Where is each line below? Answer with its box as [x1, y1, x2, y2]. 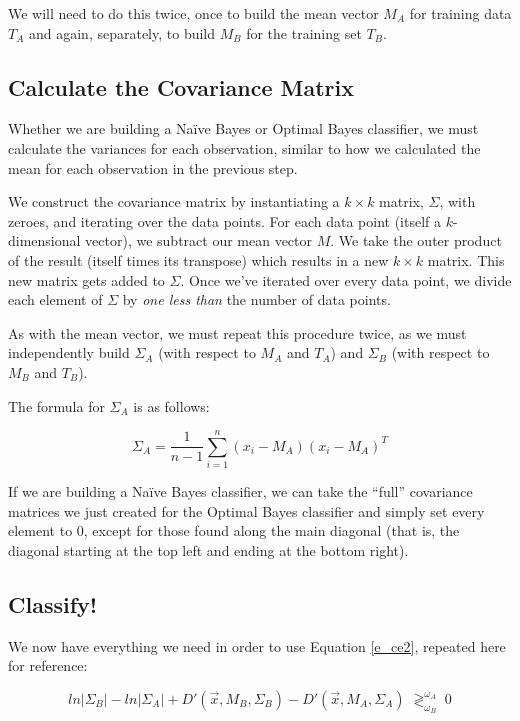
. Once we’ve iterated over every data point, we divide [180, 269, 512, 290]
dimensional [8, 230, 81, 251]
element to [8, 520, 73, 541]
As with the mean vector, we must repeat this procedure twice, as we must [8, 322, 467, 343]
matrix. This [427, 249, 505, 270]
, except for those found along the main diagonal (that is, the [83, 520, 460, 541]
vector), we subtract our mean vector [85, 230, 313, 251]
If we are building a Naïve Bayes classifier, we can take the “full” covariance [8, 481, 473, 502]
